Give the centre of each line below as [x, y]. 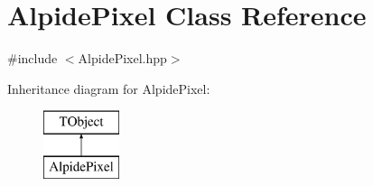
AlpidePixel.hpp [122, 58]
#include [33, 58]
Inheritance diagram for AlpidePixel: [109, 88]
